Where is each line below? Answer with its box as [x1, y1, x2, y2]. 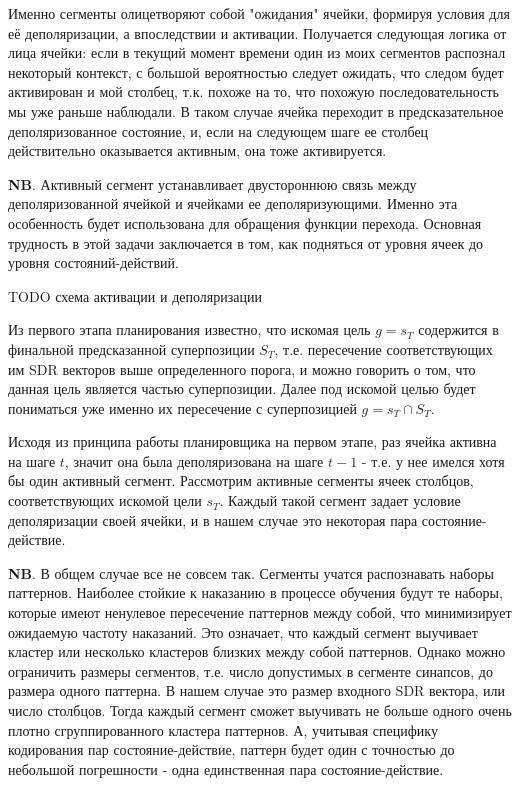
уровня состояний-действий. [8, 252, 179, 273]
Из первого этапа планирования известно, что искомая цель [8, 319, 371, 340]
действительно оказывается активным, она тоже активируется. [8, 140, 387, 161]
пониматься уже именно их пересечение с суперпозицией [8, 397, 357, 418]
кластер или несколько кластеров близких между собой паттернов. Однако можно [8, 641, 506, 662]
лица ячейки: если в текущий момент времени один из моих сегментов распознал [8, 42, 506, 63]
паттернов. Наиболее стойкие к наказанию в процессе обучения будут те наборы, [8, 582, 503, 603]
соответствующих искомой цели [8, 490, 202, 511]
